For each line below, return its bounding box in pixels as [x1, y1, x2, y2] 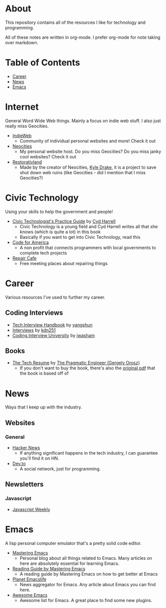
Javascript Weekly [12, 506, 51, 512]
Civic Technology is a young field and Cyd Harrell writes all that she [19, 223, 158, 229]
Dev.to [12, 460, 26, 467]
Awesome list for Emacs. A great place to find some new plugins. [19, 597, 153, 603]
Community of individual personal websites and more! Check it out [19, 137, 156, 144]
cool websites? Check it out [19, 153, 76, 159]
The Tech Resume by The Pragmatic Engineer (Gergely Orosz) [12, 360, 140, 366]
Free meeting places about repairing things [19, 260, 108, 266]
